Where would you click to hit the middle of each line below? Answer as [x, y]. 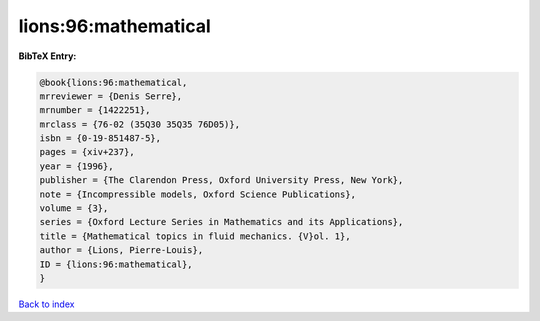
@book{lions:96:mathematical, [113, 82]
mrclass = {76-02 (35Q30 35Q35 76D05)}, [139, 124]
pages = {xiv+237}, [87, 152]
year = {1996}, [76, 166]
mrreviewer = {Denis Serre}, [111, 96]
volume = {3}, [74, 208]
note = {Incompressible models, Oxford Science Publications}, [198, 194]
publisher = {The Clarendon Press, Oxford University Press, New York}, [221, 180]
